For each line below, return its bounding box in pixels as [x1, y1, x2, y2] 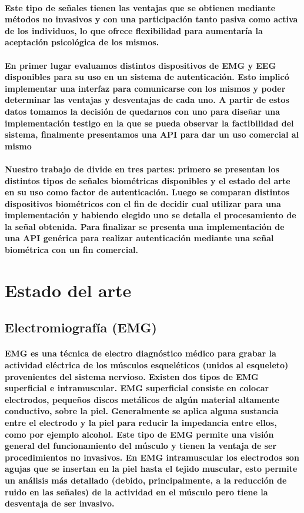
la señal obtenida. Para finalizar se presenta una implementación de [5, 220, 285, 232]
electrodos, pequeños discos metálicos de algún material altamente [5, 393, 279, 405]
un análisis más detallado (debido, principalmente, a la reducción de [5, 474, 287, 486]
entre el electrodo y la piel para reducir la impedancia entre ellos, [5, 416, 277, 428]
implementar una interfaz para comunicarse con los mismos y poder [5, 82, 286, 94]
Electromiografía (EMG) [5, 318, 157, 337]
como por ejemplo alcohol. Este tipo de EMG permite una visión [5, 428, 274, 440]
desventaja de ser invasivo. [5, 497, 115, 509]
